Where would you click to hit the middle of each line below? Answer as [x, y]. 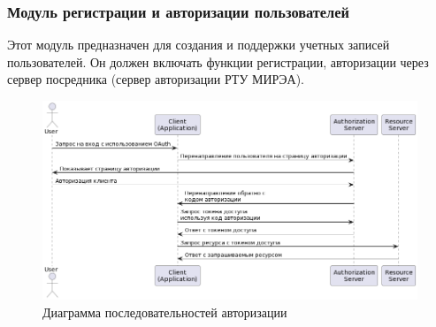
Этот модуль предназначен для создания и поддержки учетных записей [199, 45]
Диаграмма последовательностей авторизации [165, 312]
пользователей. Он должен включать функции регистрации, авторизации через [218, 61]
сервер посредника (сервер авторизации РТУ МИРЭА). [156, 79]
